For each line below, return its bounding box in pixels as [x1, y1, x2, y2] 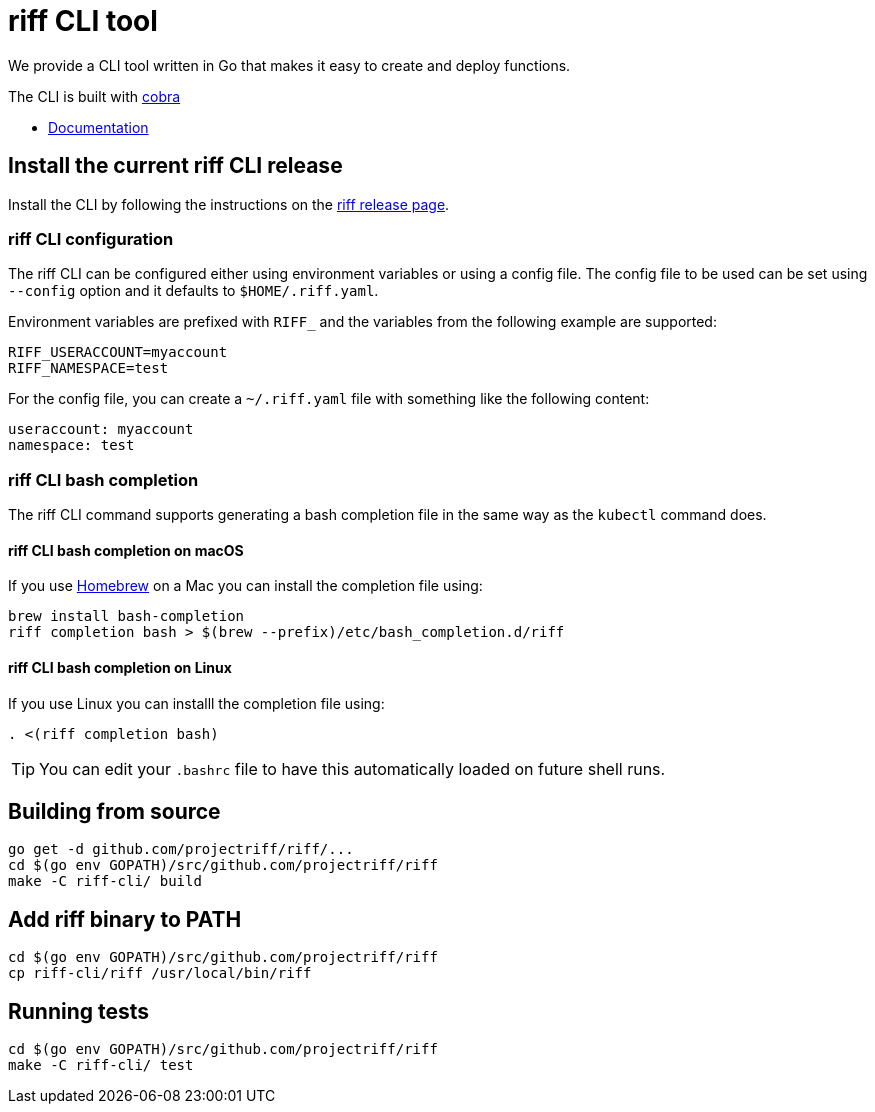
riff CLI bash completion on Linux [8, 658, 232, 676]
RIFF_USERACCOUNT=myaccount [8, 344, 228, 361]
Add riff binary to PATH [8, 906, 242, 932]
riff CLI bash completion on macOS [8, 541, 244, 559]
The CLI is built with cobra [8, 87, 181, 105]
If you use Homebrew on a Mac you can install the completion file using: [8, 577, 483, 595]
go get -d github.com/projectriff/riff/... [8, 841, 354, 858]
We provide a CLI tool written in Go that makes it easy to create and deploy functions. [8, 56, 571, 74]
